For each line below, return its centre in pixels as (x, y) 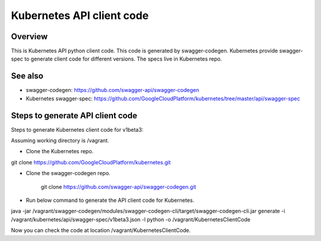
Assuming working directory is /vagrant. (60, 141)
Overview (29, 37)
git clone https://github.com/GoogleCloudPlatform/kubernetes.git (91, 162)
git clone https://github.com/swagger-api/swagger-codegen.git (118, 186)
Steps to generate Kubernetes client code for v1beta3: (77, 129)
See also (27, 76)
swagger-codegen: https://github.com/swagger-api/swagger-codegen (112, 90)
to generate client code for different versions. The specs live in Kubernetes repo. (123, 59)
